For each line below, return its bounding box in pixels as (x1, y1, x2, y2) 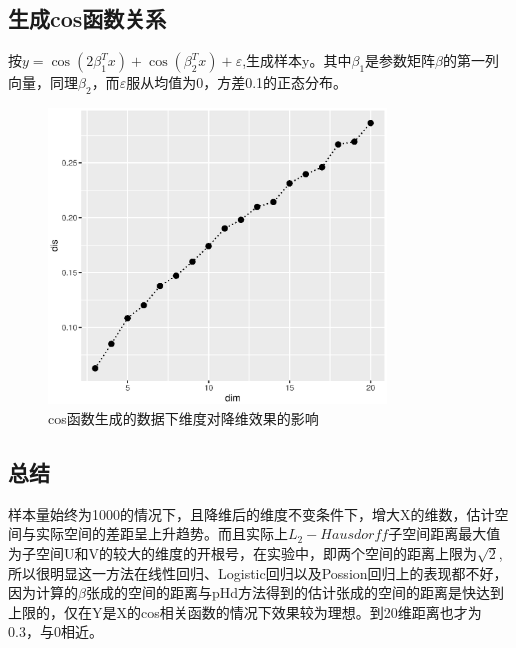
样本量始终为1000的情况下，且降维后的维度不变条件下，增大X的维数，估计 (8, 503, 495, 524)
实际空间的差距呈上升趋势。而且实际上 (35, 523, 288, 544)
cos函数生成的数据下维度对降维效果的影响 (48, 408, 319, 429)
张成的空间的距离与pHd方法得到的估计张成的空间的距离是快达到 (85, 582, 505, 603)
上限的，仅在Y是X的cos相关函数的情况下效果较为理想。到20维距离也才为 (8, 601, 482, 622)
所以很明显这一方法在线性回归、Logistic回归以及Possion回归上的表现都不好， (8, 562, 508, 583)
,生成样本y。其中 (242, 50, 352, 71)
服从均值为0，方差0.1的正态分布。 (126, 72, 348, 93)
